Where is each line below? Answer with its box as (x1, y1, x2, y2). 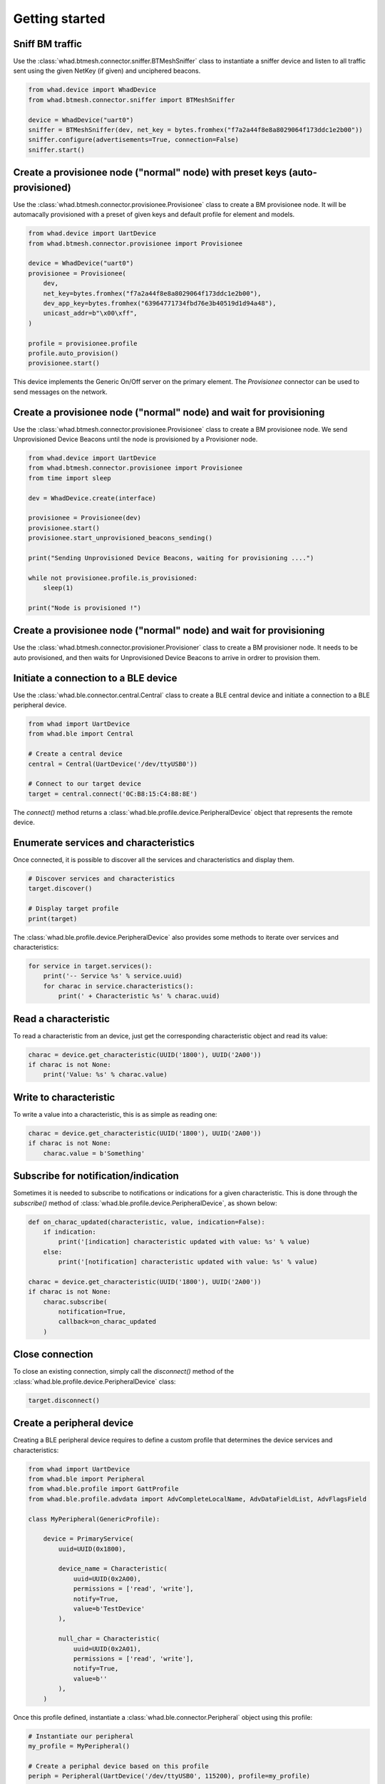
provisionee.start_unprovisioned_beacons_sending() (28, 534, 213, 542)
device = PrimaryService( (43, 1535, 134, 1543)
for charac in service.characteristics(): (43, 982, 194, 990)
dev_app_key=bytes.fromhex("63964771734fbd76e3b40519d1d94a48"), (43, 299, 277, 307)
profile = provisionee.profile (28, 339, 138, 348)
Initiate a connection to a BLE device (13, 671, 178, 684)
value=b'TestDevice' (73, 1605, 145, 1613)
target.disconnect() (28, 1396, 100, 1404)
